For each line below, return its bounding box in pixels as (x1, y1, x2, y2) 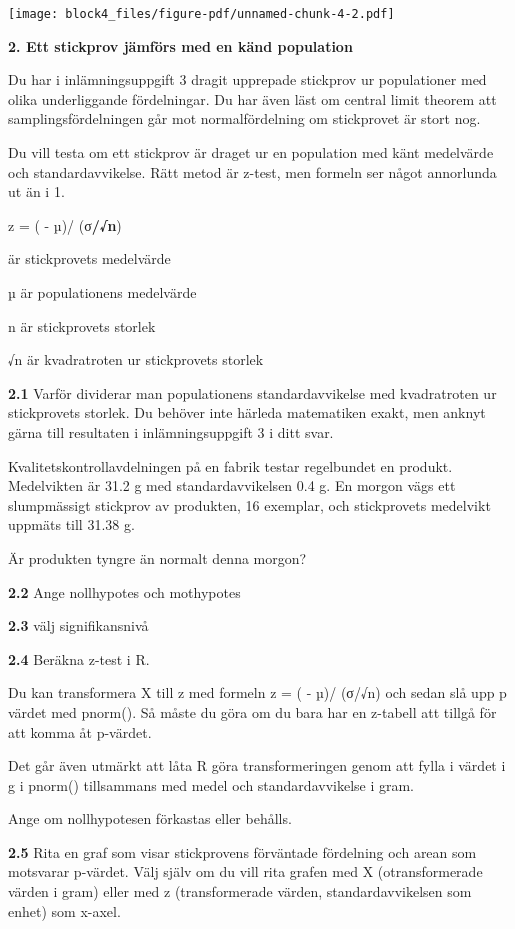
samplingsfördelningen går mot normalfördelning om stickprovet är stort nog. (8, 108, 481, 129)
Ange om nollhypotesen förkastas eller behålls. (8, 808, 292, 829)
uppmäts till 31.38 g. (8, 514, 135, 535)
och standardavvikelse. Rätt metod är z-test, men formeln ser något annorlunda (8, 161, 497, 182)
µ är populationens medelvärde (8, 282, 197, 302)
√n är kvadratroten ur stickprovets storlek (8, 349, 264, 370)
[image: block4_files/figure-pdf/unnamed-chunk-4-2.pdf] (8, 7, 395, 21)
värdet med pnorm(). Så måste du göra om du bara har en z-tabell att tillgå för (8, 701, 497, 722)
